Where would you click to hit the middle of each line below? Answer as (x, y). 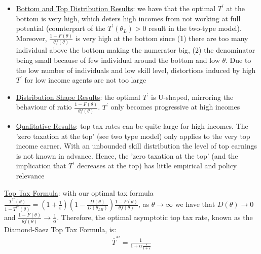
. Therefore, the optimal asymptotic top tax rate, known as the (155, 217)
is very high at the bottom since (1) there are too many (162, 38)
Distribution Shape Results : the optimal (78, 97)
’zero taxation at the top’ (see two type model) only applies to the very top (133, 136)
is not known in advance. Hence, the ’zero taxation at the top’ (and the (127, 155)
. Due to (238, 60)
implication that (41, 166)
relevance (30, 175)
